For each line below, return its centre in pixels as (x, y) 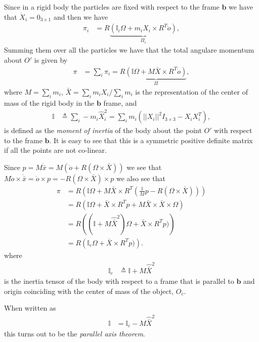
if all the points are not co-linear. (55, 150)
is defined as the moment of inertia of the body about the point (103, 130)
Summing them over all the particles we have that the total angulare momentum (129, 50)
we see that (144, 167)
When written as (30, 308)
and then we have (81, 16)
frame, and (120, 102)
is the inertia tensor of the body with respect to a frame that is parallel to (119, 281)
